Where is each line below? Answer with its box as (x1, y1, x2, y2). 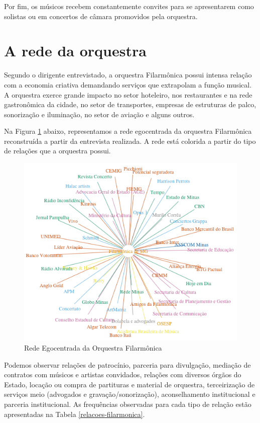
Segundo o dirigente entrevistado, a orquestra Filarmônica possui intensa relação (4, 69, 252, 80)
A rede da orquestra (4, 40, 147, 61)
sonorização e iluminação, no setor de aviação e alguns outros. (4, 109, 195, 119)
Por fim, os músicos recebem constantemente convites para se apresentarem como (4, 1, 254, 11)
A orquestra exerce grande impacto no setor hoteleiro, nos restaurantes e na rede (4, 89, 252, 100)
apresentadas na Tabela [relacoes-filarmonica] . (4, 408, 145, 419)
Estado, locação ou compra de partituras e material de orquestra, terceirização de (4, 379, 255, 389)
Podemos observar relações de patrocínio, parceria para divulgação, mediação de (4, 359, 251, 370)
